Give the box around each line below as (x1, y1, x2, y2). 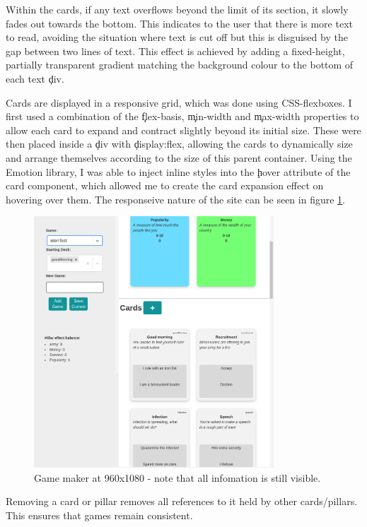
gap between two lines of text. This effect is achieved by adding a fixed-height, (6, 43, 345, 58)
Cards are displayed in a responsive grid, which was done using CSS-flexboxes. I (6, 95, 352, 109)
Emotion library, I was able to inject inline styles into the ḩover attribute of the (6, 164, 351, 179)
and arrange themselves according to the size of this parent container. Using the (6, 150, 352, 165)
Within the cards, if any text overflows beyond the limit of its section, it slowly (6, 2, 349, 16)
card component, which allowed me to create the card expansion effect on (6, 178, 324, 193)
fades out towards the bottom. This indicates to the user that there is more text (6, 16, 353, 30)
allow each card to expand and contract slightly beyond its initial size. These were (6, 122, 361, 137)
